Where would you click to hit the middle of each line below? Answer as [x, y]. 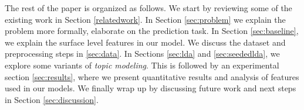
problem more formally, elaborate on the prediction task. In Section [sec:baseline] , [152, 31]
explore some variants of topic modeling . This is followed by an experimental [142, 65]
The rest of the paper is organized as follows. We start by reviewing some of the [148, 8]
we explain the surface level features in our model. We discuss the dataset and [145, 42]
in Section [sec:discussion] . [52, 99]
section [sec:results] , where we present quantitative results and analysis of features [152, 76]
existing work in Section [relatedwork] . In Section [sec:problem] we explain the [145, 19]
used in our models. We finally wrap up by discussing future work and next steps [151, 88]
